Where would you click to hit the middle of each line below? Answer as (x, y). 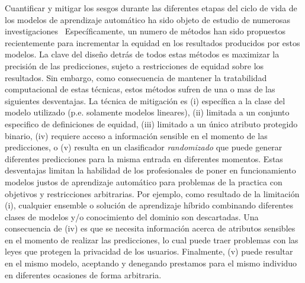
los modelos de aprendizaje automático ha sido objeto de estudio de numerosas (147, 19)
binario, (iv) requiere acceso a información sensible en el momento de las (136, 135)
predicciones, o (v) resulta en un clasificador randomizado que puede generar (144, 147)
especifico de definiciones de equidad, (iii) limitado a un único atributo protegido (151, 123)
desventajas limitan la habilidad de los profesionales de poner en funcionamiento (150, 170)
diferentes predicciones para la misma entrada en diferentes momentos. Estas (144, 158)
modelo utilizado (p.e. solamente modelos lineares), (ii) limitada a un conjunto (147, 112)
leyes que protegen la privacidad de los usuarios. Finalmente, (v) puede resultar (149, 251)
